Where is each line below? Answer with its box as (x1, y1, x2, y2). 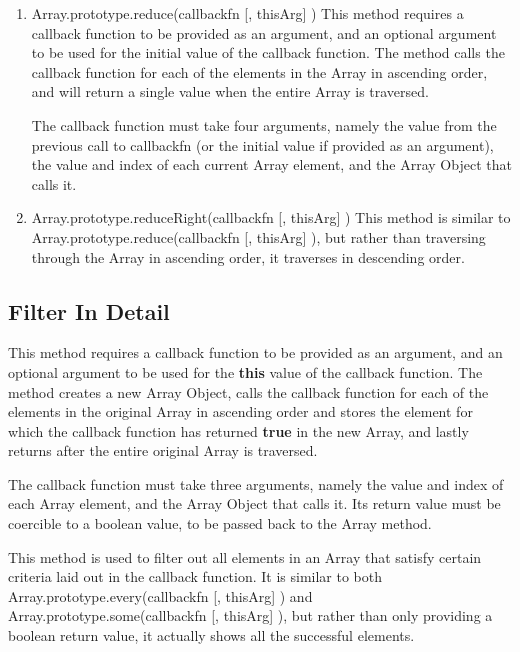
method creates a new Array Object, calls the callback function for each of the (8, 381, 489, 402)
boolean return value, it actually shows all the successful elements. (8, 625, 415, 646)
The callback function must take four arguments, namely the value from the (31, 114, 497, 135)
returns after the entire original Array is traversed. (8, 440, 318, 461)
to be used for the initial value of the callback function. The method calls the (31, 42, 505, 63)
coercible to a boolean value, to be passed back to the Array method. (8, 513, 432, 534)
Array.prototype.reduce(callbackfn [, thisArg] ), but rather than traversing (31, 226, 486, 247)
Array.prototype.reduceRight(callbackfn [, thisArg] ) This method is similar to (31, 207, 511, 228)
